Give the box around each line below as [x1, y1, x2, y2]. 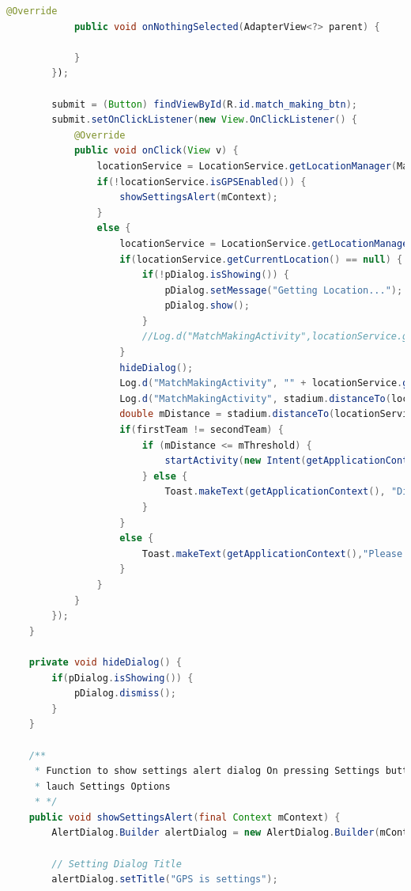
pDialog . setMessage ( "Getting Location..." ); [164, 284, 403, 296]
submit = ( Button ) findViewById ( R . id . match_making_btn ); [51, 98, 357, 110]
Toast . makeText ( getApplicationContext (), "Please [141, 548, 403, 559]
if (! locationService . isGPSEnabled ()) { [96, 176, 307, 188]
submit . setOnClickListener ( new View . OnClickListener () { [51, 114, 357, 126]
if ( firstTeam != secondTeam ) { [119, 424, 284, 436]
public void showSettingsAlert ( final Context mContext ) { [28, 811, 341, 823]
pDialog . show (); [164, 300, 250, 312]
